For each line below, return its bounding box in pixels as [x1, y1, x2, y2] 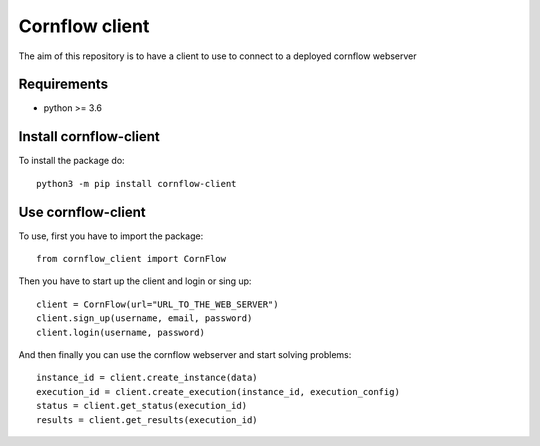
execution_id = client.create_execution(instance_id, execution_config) [36, 386, 400, 397]
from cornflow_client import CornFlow [36, 253, 227, 265]
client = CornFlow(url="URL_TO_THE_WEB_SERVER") [36, 298, 279, 310]
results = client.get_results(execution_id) [36, 414, 259, 425]
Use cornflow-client [18, 203, 146, 220]
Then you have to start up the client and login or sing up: [18, 275, 252, 287]
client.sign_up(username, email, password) [36, 313, 253, 324]
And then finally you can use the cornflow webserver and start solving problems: [18, 349, 352, 360]
